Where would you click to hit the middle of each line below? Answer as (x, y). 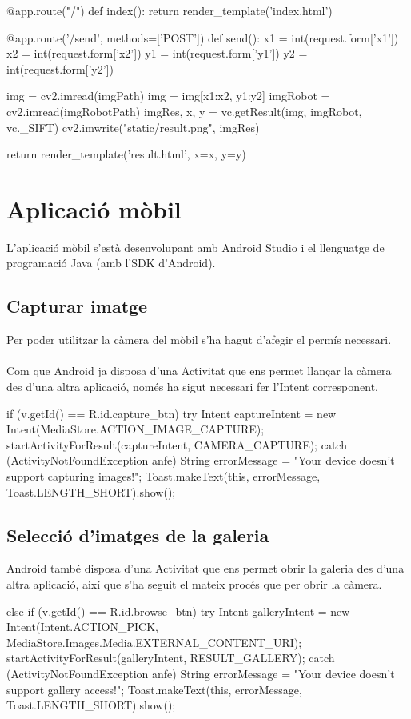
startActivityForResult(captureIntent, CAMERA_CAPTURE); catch (177, 444)
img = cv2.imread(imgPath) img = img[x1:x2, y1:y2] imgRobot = (168, 96)
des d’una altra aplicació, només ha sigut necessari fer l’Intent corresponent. (192, 387)
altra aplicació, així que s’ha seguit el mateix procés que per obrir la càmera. (194, 584)
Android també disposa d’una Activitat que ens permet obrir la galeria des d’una (205, 568)
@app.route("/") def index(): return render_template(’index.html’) (170, 10)
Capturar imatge (77, 306)
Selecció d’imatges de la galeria (138, 535)
